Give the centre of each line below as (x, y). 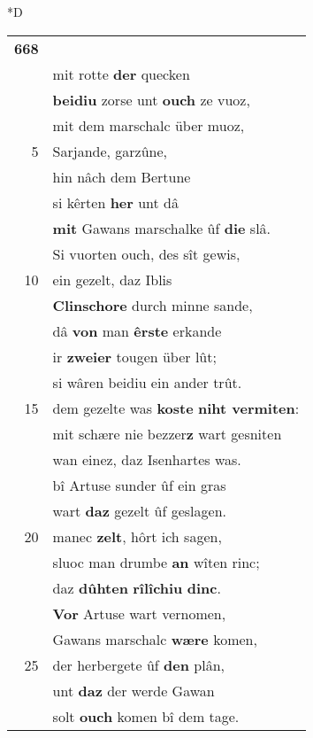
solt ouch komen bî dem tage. (146, 716)
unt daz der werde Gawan (134, 690)
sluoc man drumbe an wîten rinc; (156, 562)
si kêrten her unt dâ (115, 202)
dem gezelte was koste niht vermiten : (176, 408)
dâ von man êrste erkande (137, 330)
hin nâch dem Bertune (122, 176)
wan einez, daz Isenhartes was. (147, 459)
